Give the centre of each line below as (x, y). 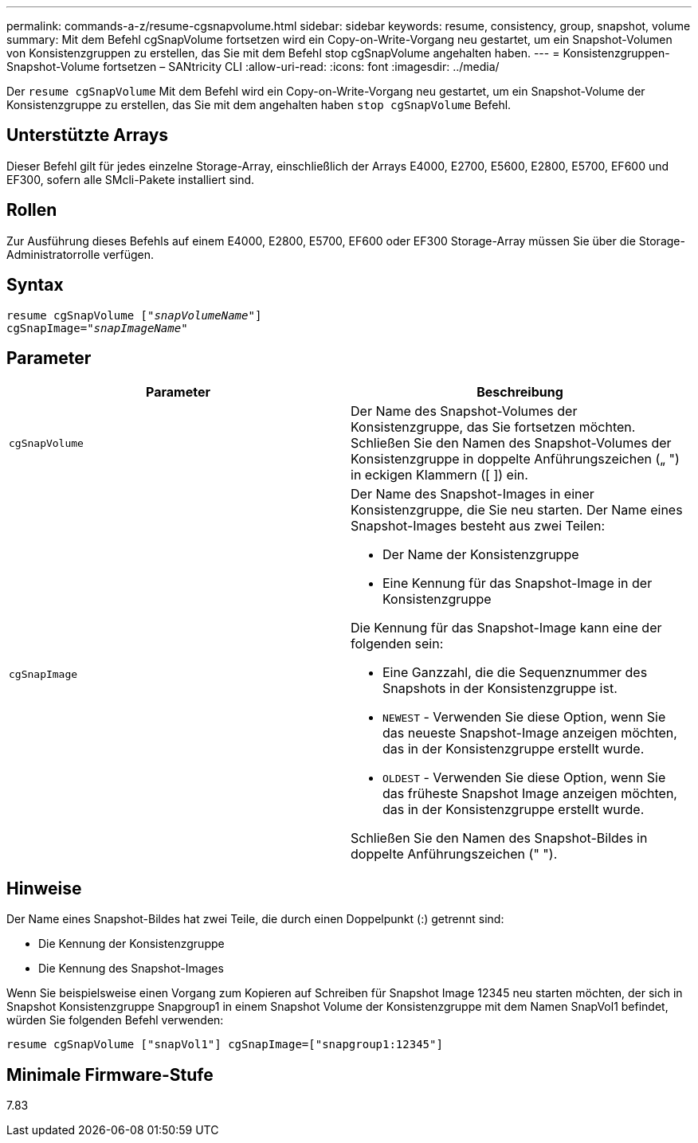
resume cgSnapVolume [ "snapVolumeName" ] (134, 315)
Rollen (32, 210)
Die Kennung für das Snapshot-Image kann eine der (506, 628)
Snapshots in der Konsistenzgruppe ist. (500, 689)
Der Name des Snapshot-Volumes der (464, 411)
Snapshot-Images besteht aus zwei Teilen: (478, 526)
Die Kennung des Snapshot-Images (131, 969)
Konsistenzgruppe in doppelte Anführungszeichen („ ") (515, 459)
